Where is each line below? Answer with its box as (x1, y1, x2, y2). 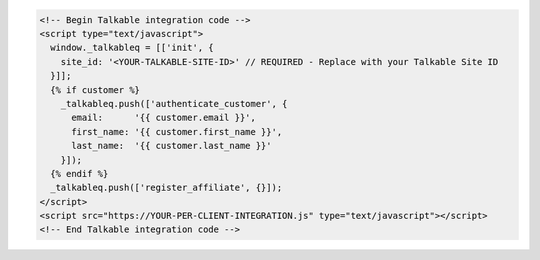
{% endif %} (50, 168, 109, 179)
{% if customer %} (50, 84, 140, 95)
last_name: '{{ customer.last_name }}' (71, 140, 272, 152)
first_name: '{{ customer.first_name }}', (71, 126, 283, 137)
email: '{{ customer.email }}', (71, 112, 257, 124)
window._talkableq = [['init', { (50, 42, 214, 54)
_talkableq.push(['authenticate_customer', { (60, 98, 288, 109)
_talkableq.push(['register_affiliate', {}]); (50, 182, 283, 194)
